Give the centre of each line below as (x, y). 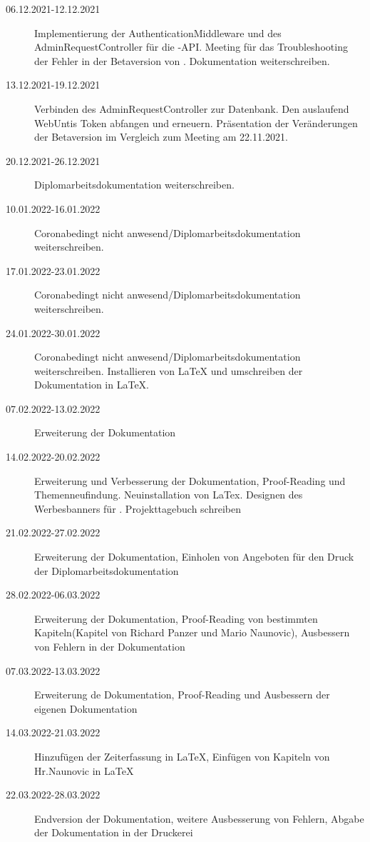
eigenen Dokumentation (86, 708)
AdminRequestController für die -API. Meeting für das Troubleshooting (191, 47)
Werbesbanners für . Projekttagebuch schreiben (138, 508)
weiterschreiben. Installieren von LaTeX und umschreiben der (169, 370)
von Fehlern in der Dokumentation (110, 646)
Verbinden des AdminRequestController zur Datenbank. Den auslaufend (192, 108)
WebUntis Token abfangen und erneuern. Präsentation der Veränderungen (196, 122)
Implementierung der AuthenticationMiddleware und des (158, 32)
